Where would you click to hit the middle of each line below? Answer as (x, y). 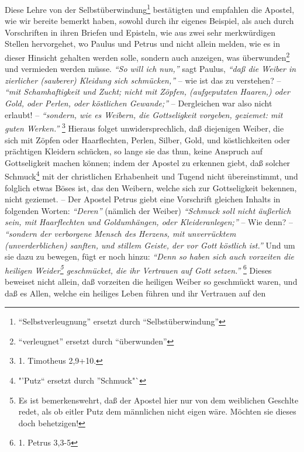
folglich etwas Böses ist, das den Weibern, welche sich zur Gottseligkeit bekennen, (151, 187)
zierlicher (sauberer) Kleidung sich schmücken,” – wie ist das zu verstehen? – (143, 80)
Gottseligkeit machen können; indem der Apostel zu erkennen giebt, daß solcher (148, 162)
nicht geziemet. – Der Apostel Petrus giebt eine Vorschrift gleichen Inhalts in (143, 199)
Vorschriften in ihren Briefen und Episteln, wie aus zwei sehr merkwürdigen (140, 32)
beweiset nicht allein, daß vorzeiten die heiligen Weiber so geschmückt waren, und (151, 281)
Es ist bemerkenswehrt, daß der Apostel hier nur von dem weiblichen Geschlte (158, 400)
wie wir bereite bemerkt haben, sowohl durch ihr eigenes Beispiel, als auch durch (149, 21)
